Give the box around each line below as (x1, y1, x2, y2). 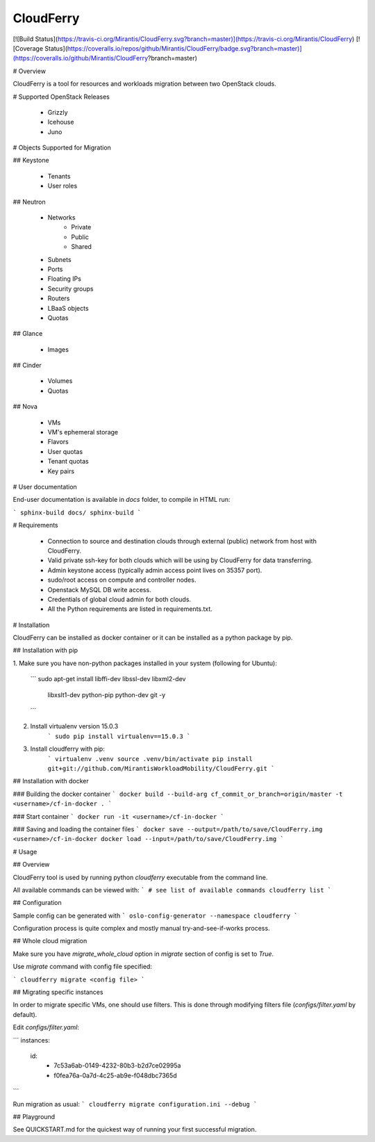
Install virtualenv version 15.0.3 (30, 722, 119, 731)
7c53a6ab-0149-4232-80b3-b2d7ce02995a (53, 1061, 181, 1070)
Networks (47, 213, 76, 222)
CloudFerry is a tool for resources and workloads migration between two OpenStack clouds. (12, 80, 277, 88)
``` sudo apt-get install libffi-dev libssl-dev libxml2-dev (30, 675, 186, 683)
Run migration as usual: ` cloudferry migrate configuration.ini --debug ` (12, 1100, 258, 1108)
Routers (47, 294, 70, 302)
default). (12, 1010, 37, 1018)
